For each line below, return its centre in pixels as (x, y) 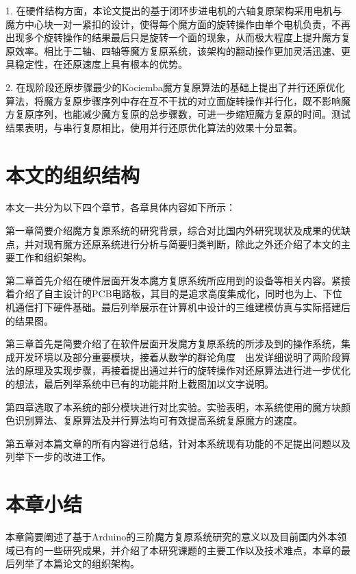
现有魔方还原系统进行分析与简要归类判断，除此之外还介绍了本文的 (192, 244)
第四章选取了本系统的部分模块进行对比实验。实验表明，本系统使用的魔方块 (173, 407)
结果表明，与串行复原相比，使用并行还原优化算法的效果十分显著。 (154, 127)
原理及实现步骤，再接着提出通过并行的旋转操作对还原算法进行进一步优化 (187, 370)
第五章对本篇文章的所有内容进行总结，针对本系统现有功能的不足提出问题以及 (178, 443)
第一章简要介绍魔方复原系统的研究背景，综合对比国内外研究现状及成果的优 (173, 230)
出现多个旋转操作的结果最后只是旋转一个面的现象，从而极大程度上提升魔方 (173, 37)
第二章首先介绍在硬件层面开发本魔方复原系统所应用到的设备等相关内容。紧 (173, 280)
